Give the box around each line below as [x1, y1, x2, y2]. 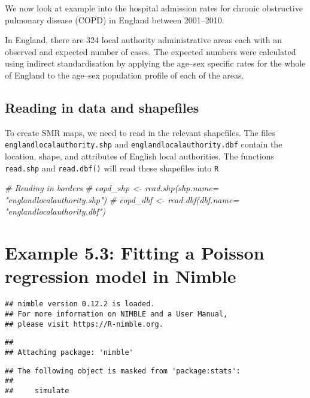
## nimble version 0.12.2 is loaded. [5, 300, 155, 309]
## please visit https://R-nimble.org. [5, 319, 163, 328]
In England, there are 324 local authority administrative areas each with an [5, 34, 282, 46]
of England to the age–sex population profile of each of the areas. [5, 68, 244, 81]
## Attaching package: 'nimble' [5, 348, 133, 357]
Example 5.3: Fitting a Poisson [5, 240, 265, 265]
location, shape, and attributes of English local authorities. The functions [5, 150, 274, 162]
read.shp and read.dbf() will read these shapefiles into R [5, 161, 219, 174]
